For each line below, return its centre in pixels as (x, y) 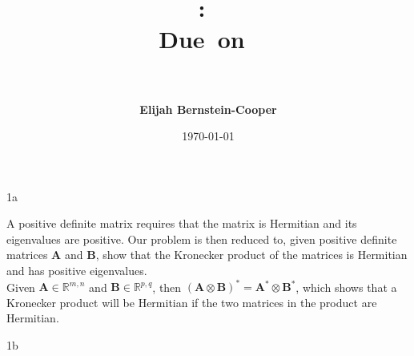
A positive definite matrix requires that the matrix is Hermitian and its (182, 223)
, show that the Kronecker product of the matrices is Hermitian (251, 255)
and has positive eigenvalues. (77, 271)
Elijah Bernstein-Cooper (208, 109)
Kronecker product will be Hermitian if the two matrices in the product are (192, 302)
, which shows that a (346, 287)
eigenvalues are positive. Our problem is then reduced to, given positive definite (202, 239)
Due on (202, 39)
